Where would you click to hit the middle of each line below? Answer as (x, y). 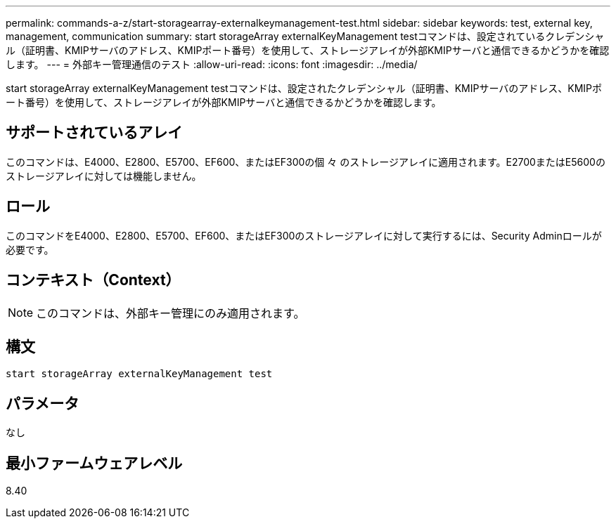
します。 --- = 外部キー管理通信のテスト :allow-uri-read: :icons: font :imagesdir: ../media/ (212, 64)
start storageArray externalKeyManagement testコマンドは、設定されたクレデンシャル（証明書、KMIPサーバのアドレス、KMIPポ (304, 88)
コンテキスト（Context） (93, 280)
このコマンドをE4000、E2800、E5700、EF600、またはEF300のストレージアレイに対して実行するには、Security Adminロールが (304, 235)
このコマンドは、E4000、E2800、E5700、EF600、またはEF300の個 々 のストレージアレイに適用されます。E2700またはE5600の (306, 162)
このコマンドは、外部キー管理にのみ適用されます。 (171, 313)
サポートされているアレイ (94, 133)
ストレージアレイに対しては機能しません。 (104, 176)
